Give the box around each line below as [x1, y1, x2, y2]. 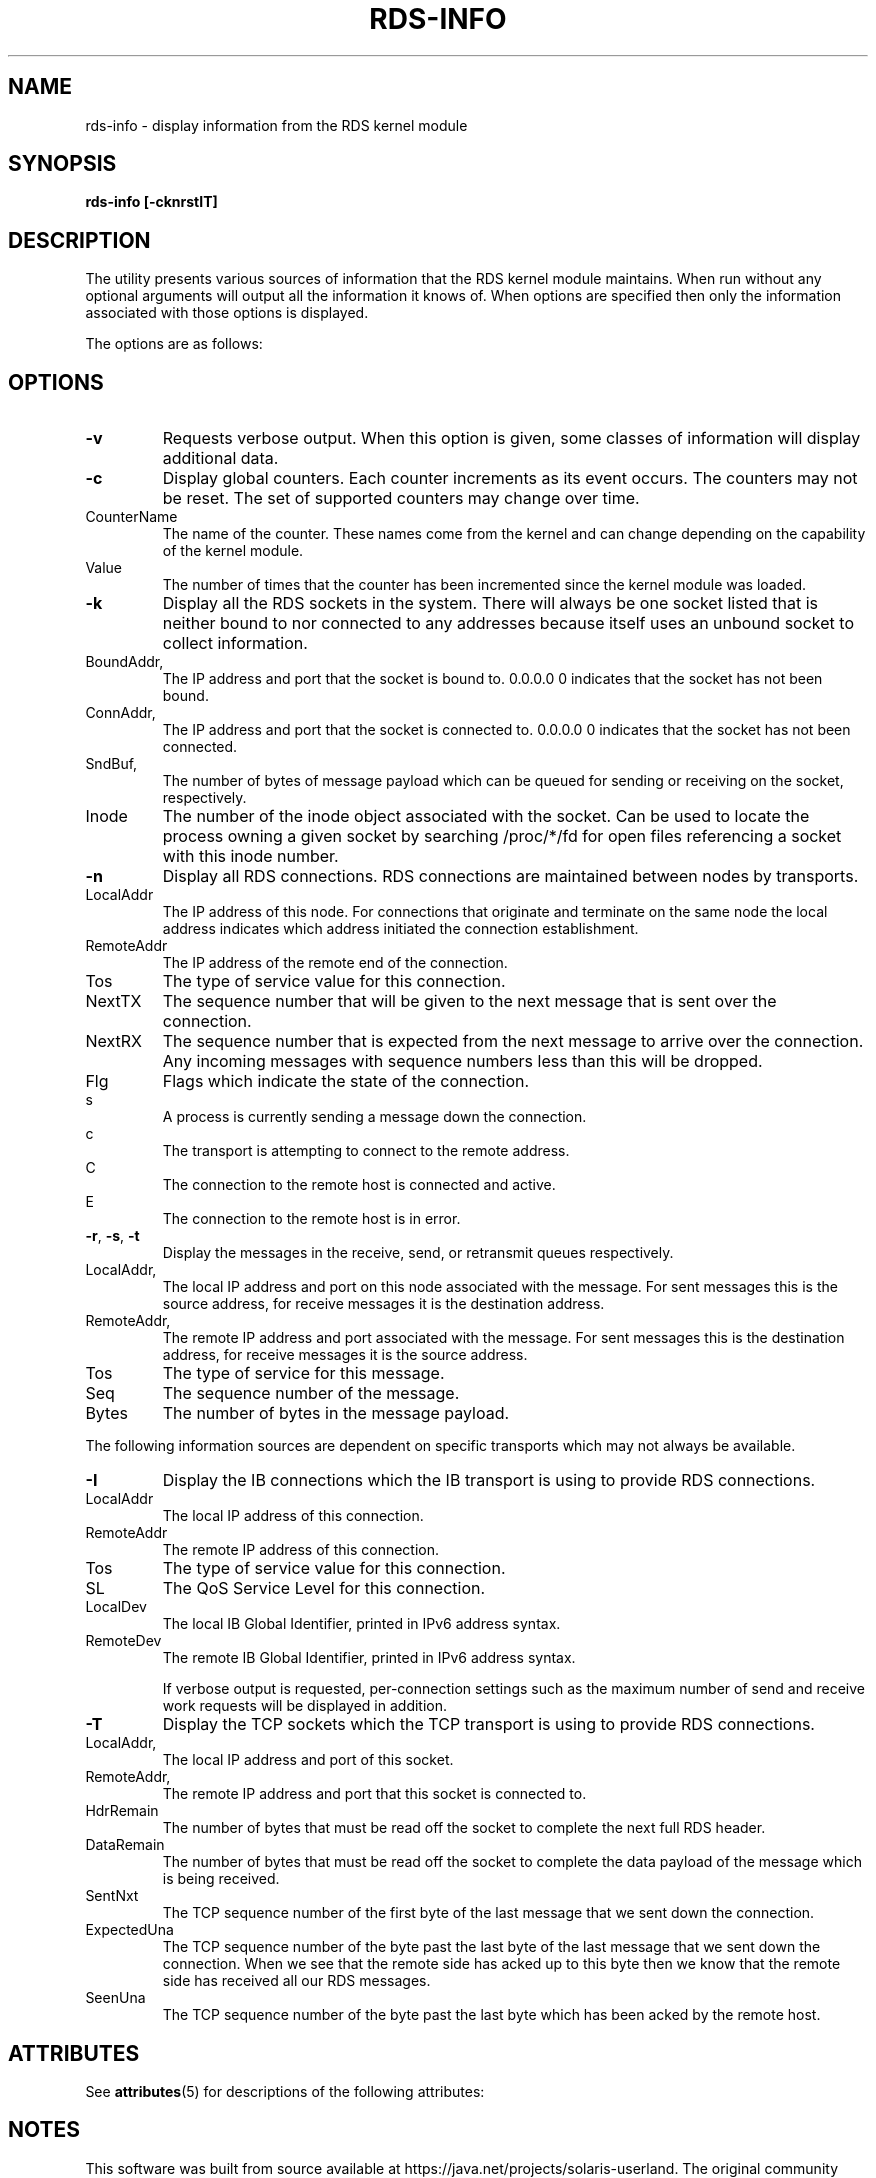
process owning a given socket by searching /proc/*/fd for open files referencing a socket [162, 826, 842, 847]
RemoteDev [85, 1632, 162, 1650]
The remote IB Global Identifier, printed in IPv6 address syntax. [162, 1649, 576, 1667]
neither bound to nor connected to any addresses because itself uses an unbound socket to [162, 613, 854, 634]
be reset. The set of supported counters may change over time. [162, 488, 640, 509]
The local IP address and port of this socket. [162, 1751, 454, 1769]
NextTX [85, 991, 142, 1012]
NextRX [85, 1031, 142, 1052]
